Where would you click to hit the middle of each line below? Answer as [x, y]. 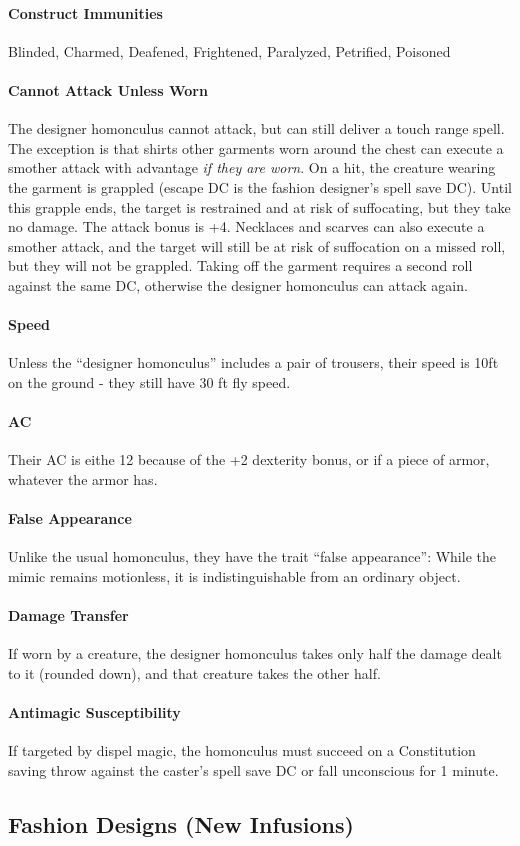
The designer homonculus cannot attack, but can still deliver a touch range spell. [256, 128]
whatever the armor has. [83, 478]
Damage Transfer [68, 615]
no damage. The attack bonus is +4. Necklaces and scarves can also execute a [246, 226]
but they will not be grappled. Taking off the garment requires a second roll [240, 265]
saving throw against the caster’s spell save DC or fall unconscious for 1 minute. [253, 769]
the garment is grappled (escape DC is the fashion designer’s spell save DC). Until [260, 186]
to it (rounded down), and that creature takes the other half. [194, 672]
